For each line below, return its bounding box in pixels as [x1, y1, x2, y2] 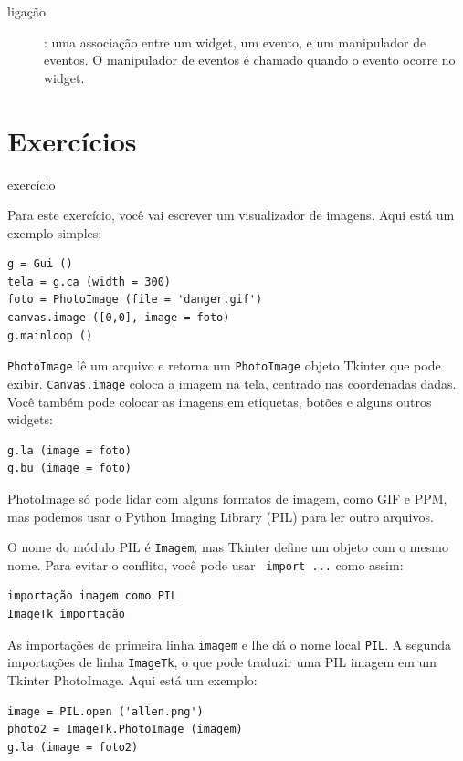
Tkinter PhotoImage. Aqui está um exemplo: [7, 670, 258, 689]
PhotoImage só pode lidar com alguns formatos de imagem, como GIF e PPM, [7, 488, 447, 507]
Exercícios [7, 121, 137, 159]
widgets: [7, 410, 53, 429]
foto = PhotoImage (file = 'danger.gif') [7, 293, 263, 307]
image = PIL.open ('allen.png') [7, 704, 204, 718]
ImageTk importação [7, 608, 125, 621]
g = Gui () [7, 257, 73, 271]
